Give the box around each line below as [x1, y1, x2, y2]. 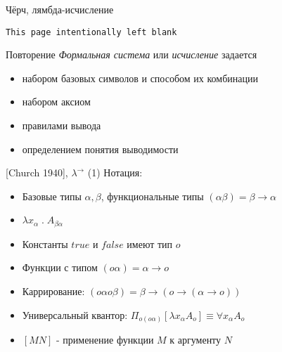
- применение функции [56, 332, 154, 347]
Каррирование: [22, 284, 85, 299]
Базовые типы [22, 188, 82, 203]
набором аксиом [22, 94, 91, 109]
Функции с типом [22, 260, 98, 275]
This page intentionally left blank [6, 27, 177, 37]
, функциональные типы [101, 188, 204, 203]
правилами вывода [22, 118, 101, 133]
